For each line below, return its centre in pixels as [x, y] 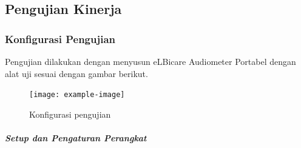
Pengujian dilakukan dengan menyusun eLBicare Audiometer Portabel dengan [150, 61]
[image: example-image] [77, 95]
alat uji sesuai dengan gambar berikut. [76, 73]
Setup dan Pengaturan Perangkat [76, 138]
